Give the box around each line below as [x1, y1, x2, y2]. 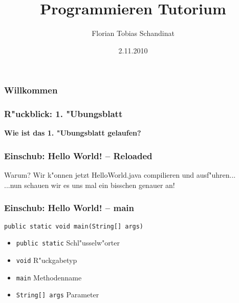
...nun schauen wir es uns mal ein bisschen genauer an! [4, 179, 175, 190]
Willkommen [4, 84, 58, 97]
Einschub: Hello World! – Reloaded [4, 149, 153, 162]
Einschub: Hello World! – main [4, 201, 134, 214]
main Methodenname [16, 272, 82, 282]
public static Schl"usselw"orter [16, 237, 120, 248]
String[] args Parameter [16, 289, 99, 300]
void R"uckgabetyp [16, 254, 77, 265]
